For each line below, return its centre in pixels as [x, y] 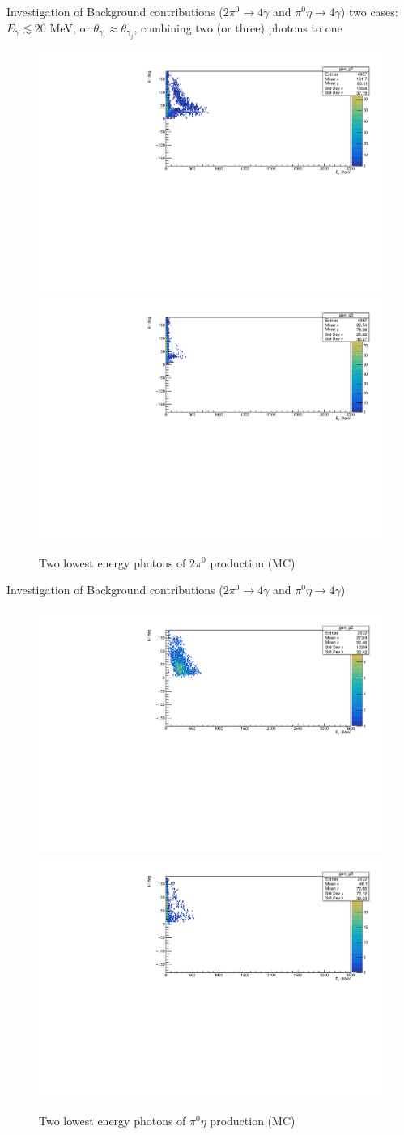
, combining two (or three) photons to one [238, 27]
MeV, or [70, 27]
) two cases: [369, 11]
